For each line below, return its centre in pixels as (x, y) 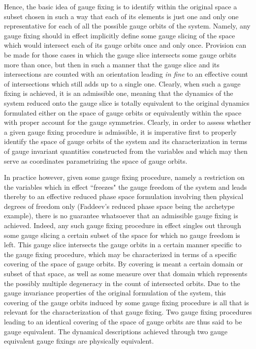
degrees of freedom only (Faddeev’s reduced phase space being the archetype (119, 206)
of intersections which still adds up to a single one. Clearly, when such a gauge (122, 83)
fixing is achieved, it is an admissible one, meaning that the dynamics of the (119, 93)
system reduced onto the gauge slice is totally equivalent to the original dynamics (127, 102)
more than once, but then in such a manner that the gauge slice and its (112, 64)
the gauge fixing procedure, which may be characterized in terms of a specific (120, 254)
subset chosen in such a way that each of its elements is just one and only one (121, 16)
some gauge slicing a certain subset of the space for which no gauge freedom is (122, 235)
